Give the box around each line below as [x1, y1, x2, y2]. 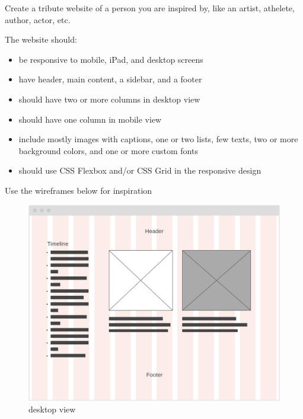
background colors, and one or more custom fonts [18, 144, 198, 156]
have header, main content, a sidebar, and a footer [18, 73, 202, 85]
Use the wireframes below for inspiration [5, 184, 152, 196]
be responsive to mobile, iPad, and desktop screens [18, 53, 203, 65]
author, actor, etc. [5, 13, 71, 25]
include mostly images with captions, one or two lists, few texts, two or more [18, 133, 298, 145]
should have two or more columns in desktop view [18, 92, 200, 105]
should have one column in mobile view [18, 113, 162, 125]
